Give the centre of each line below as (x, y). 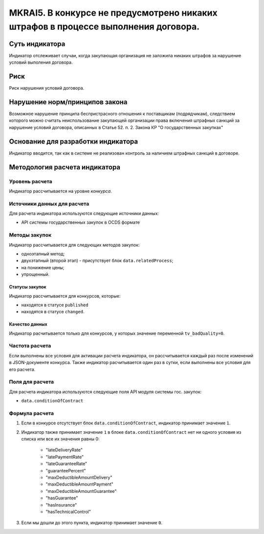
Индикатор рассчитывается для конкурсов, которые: (65, 296)
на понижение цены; (43, 267)
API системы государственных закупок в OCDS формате (81, 222)
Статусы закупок (28, 287)
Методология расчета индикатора (65, 167)
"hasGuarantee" (62, 498)
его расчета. (22, 369)
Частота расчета (30, 346)
